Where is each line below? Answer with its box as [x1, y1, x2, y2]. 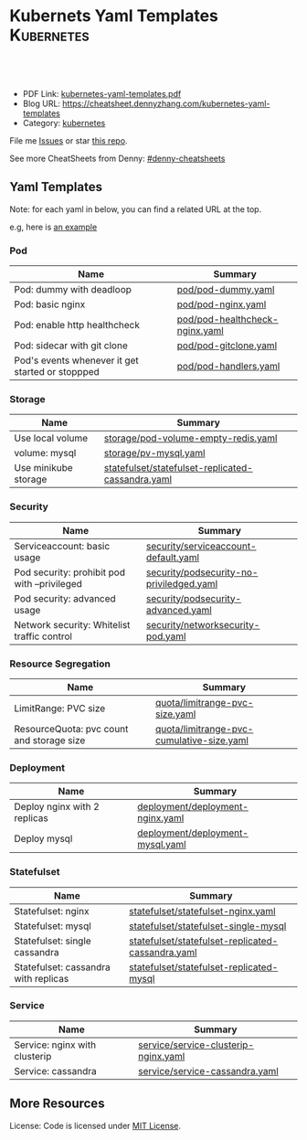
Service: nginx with [14, 1039, 97, 1051]
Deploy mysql [14, 833, 73, 846]
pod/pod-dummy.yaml [176, 283, 275, 296]
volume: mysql [14, 447, 77, 460]
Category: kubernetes [22, 117, 106, 128]
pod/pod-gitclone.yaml [176, 339, 278, 352]
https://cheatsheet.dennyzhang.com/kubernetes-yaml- [62, 98, 270, 109]
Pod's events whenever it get [14, 354, 139, 367]
